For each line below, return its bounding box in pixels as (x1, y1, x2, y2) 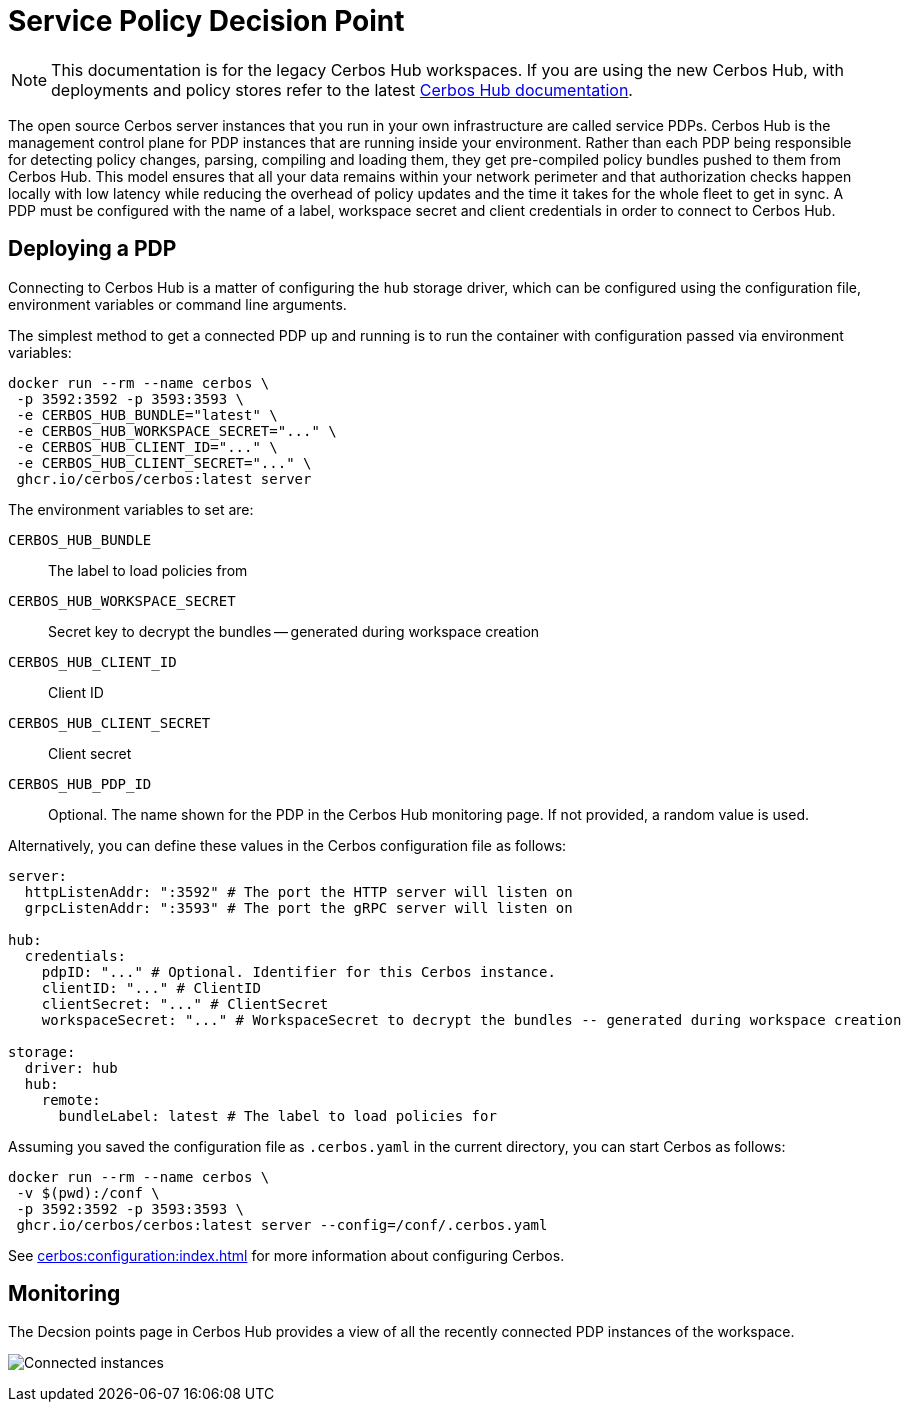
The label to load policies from (48, 561, 248, 579)
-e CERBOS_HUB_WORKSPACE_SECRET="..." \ (16, 422, 337, 439)
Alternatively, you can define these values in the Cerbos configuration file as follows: (8, 836, 567, 854)
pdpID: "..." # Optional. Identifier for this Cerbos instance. (41, 963, 556, 980)
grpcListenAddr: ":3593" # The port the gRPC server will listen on (24, 899, 573, 916)
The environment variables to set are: (8, 500, 254, 518)
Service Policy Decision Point (8, 4, 405, 38)
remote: (41, 1091, 101, 1108)
